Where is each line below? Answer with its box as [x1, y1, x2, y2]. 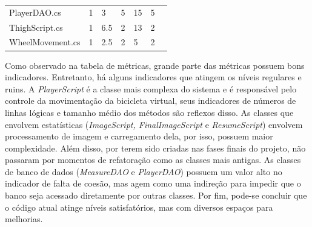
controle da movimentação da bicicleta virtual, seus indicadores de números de [5, 94, 296, 107]
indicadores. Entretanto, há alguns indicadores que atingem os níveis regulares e [5, 71, 302, 83]
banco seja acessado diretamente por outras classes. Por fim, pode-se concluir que [5, 189, 307, 202]
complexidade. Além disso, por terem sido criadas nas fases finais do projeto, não [5, 141, 306, 154]
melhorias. [5, 213, 43, 225]
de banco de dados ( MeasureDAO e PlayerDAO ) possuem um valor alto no [5, 165, 282, 177]
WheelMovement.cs [9, 36, 81, 48]
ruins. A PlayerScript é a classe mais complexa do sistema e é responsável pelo [5, 82, 297, 95]
